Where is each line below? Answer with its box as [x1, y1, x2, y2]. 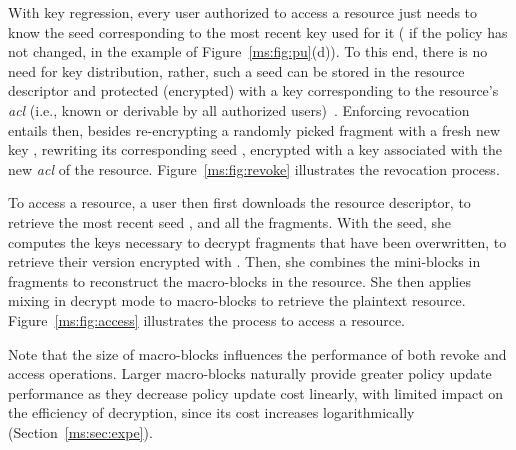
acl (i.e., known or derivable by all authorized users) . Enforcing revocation [8, 99, 470, 120]
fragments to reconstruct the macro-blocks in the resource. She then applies [8, 270, 471, 291]
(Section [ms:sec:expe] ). [8, 421, 153, 442]
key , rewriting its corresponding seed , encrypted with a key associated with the [8, 139, 503, 160]
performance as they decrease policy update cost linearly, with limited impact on [8, 382, 504, 403]
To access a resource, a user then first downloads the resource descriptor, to [8, 192, 471, 213]
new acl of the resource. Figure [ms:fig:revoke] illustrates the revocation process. [8, 158, 500, 179]
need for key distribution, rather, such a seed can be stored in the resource [8, 60, 465, 81]
